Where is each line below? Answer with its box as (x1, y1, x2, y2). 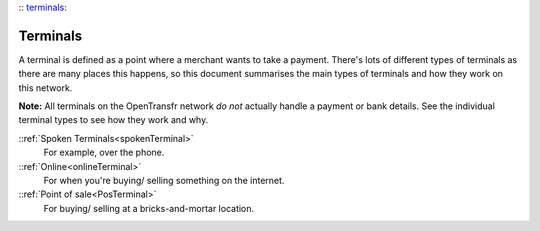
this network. (18, 81, 73, 94)
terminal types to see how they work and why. (18, 114, 209, 126)
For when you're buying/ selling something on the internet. (43, 175, 285, 187)
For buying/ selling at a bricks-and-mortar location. (43, 202, 255, 214)
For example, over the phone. (43, 146, 165, 159)
